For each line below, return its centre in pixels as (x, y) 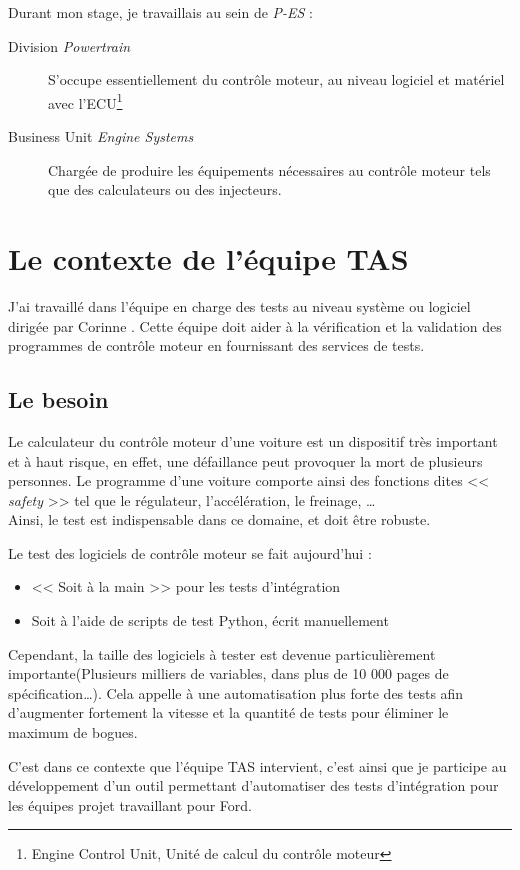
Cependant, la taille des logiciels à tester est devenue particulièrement (222, 653)
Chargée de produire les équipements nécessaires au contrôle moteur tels (269, 169)
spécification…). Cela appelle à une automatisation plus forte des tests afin (236, 692)
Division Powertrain (69, 45)
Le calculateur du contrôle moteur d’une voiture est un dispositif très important (253, 440)
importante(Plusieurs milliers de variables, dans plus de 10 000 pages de (228, 673)
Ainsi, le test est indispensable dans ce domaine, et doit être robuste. (219, 519)
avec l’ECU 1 (85, 101)
